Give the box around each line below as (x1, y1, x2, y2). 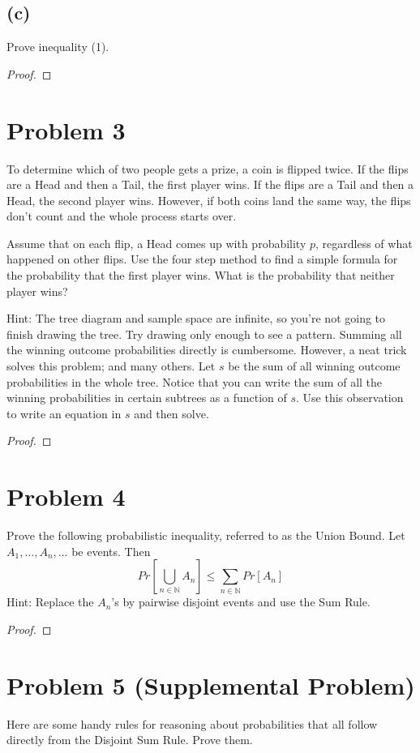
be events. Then (71, 542, 151, 559)
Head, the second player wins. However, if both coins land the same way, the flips (6, 191, 411, 208)
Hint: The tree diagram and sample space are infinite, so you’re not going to (6, 310, 386, 327)
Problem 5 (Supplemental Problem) (6, 668, 415, 701)
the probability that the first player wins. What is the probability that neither (6, 267, 395, 284)
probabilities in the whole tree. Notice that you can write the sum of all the (6, 373, 383, 390)
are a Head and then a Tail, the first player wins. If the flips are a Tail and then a (6, 176, 414, 193)
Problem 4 (6, 480, 126, 513)
